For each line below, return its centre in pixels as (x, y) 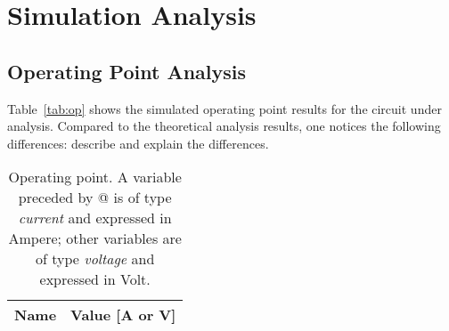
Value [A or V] (123, 315)
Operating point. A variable (95, 177)
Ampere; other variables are (95, 238)
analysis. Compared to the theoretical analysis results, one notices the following (224, 126)
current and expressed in (95, 218)
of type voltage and (95, 259)
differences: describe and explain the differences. (138, 143)
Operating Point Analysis (127, 71)
